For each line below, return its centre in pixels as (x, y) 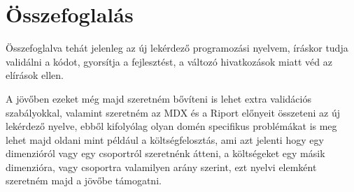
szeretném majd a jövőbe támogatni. (84, 180)
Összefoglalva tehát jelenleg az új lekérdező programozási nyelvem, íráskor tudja (177, 48)
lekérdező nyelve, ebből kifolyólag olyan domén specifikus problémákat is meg (171, 126)
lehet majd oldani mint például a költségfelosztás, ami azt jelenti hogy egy (165, 139)
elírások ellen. (35, 75)
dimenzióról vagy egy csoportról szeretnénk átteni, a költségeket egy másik (165, 153)
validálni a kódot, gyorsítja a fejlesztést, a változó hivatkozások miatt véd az (169, 61)
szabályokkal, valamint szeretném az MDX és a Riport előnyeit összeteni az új (173, 112)
